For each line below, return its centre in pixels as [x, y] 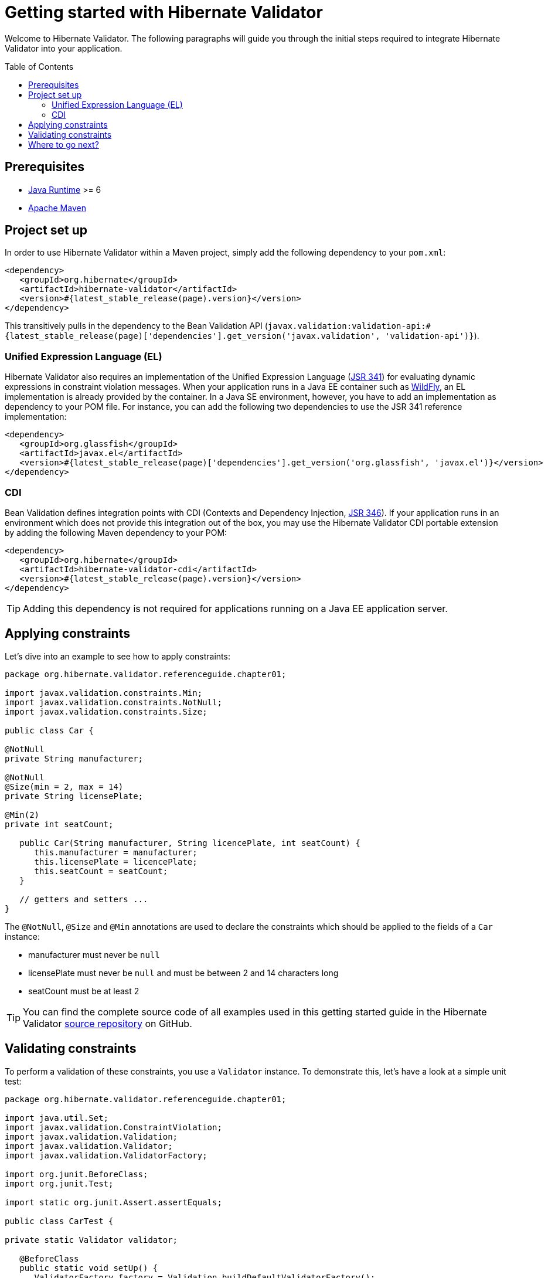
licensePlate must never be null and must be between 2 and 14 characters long [183, 973]
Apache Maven [57, 208]
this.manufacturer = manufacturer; [116, 852]
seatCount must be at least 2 [84, 991]
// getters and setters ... [84, 899]
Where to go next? [64, 144]
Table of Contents [39, 66]
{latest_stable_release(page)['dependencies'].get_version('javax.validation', [193, 336]
